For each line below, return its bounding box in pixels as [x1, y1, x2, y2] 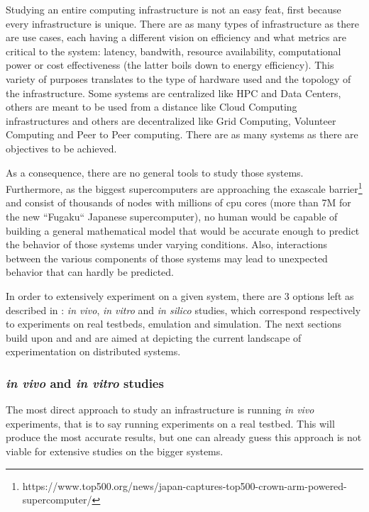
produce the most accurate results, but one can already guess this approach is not [6, 430, 362, 445]
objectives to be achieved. [6, 140, 117, 155]
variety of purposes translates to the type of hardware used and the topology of [6, 71, 351, 86]
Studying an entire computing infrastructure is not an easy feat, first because [6, 2, 341, 16]
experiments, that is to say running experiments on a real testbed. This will [6, 416, 335, 430]
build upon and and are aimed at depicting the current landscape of [6, 330, 302, 345]
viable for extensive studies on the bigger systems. [6, 443, 224, 458]
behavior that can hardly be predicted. [6, 265, 174, 279]
